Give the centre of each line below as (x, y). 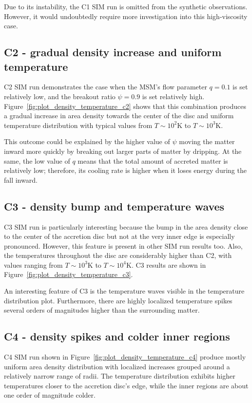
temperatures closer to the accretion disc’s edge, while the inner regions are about (126, 385)
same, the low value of (37, 160)
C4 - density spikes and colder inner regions (117, 336)
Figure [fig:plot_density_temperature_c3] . (68, 274)
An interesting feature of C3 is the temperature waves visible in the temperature (124, 291)
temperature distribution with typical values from (78, 125)
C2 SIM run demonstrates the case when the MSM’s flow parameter (106, 87)
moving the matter (207, 141)
